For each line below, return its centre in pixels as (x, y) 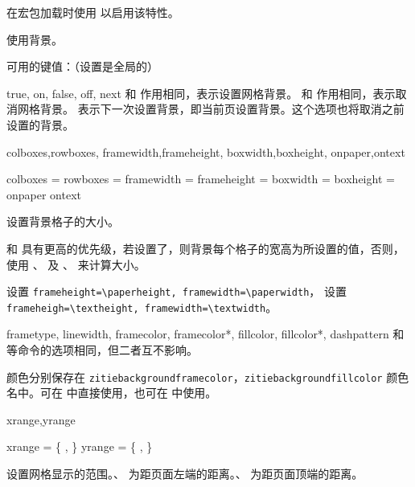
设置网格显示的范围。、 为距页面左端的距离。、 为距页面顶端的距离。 (185, 474)
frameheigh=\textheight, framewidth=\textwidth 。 (142, 307)
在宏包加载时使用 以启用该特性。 (93, 12)
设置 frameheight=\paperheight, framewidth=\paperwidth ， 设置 (177, 291)
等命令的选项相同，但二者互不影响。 (102, 350)
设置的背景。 (40, 124)
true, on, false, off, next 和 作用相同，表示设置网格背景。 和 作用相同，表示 (201, 93)
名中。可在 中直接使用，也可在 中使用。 (112, 393)
